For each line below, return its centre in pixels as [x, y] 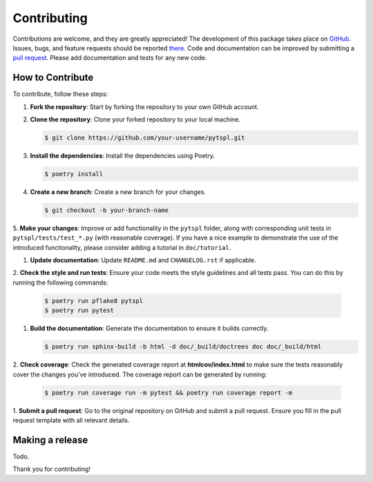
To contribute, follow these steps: [60, 94]
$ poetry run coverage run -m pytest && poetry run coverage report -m [169, 393]
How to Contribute [53, 78]
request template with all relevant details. [71, 420]
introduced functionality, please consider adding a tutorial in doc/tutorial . [122, 247]
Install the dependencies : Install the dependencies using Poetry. [123, 155]
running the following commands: [60, 282]
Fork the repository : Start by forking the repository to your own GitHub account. [144, 106]
